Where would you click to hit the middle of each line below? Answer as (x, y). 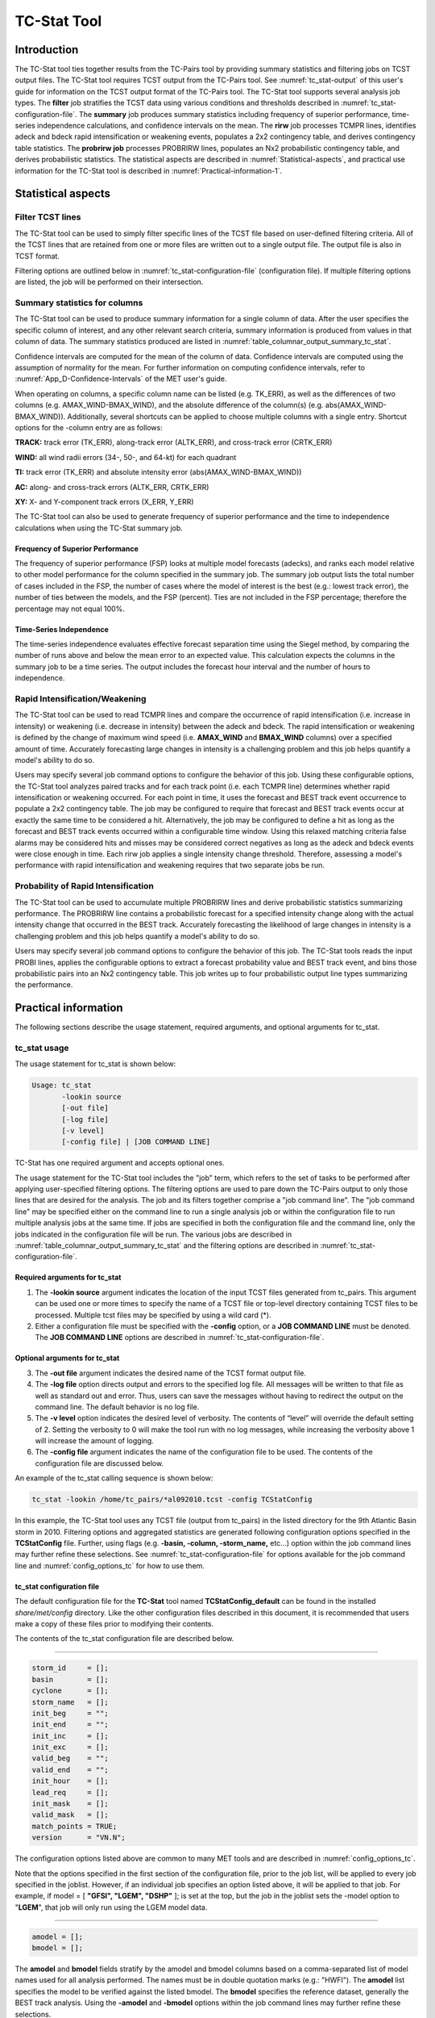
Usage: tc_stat (62, 1085)
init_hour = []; (70, 1781)
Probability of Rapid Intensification (85, 886)
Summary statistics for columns (79, 303)
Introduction (47, 50)
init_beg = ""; (70, 1713)
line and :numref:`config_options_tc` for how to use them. (110, 1565)
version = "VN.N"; (79, 1838)
